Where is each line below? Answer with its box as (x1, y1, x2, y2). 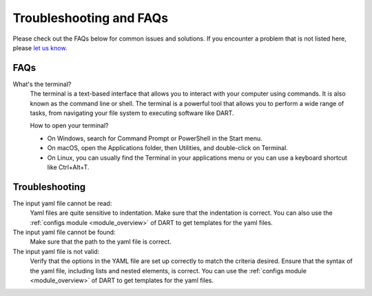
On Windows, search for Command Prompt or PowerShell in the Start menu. (47, 134, 263, 142)
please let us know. (12, 43, 68, 52)
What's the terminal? (12, 80, 72, 88)
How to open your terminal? (30, 121, 109, 130)
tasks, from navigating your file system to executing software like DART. (30, 109, 234, 117)
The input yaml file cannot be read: (12, 199, 112, 207)
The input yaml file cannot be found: (12, 228, 116, 237)
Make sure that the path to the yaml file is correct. (30, 237, 172, 246)
